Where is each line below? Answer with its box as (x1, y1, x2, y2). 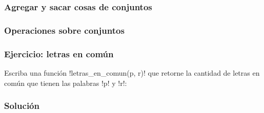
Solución (4, 99, 39, 112)
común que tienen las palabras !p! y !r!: (4, 77, 127, 88)
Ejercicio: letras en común (4, 47, 114, 60)
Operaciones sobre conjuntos (4, 24, 125, 36)
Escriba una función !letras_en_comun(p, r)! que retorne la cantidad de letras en (4, 67, 260, 78)
